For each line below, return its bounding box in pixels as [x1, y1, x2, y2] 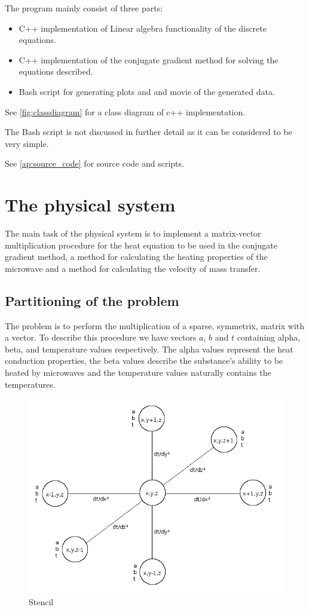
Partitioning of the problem [5, 291, 179, 309]
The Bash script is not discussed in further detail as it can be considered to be [5, 125, 292, 138]
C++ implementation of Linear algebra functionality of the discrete [19, 22, 267, 34]
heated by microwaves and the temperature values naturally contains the [5, 366, 271, 379]
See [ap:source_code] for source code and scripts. [5, 157, 184, 170]
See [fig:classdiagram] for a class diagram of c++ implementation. [5, 105, 246, 118]
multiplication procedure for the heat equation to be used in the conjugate [5, 238, 278, 251]
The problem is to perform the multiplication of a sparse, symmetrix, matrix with [5, 319, 305, 332]
